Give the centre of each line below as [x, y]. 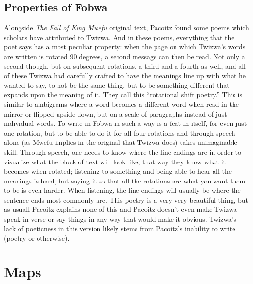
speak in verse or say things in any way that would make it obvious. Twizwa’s [120, 219]
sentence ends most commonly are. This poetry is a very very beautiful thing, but [126, 199]
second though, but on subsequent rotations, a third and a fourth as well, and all [125, 66]
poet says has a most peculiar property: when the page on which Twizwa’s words [125, 47]
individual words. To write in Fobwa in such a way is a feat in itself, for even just [126, 123]
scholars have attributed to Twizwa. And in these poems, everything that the [119, 37]
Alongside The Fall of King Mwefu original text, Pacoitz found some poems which [126, 28]
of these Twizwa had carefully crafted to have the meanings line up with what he [125, 75]
